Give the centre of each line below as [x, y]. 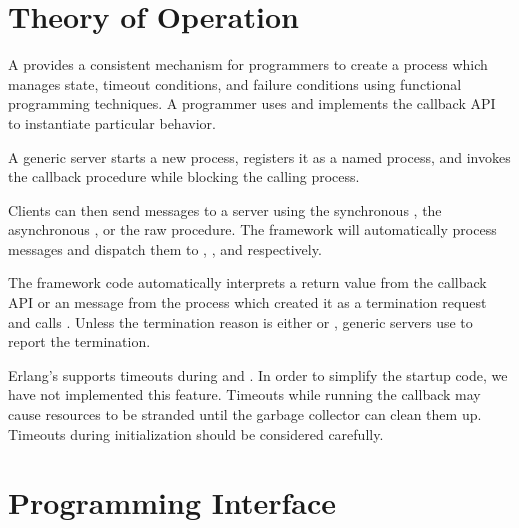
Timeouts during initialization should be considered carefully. [196, 433]
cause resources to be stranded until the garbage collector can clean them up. [245, 414]
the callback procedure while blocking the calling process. [184, 176]
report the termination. [79, 341]
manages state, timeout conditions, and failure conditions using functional [235, 83]
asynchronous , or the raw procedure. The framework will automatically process [252, 229]
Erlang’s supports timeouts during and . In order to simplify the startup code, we [258, 374]
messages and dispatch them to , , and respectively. [165, 248]
